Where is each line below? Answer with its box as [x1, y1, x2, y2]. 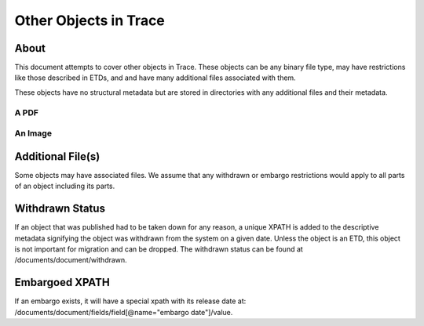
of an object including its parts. [14, 181, 115, 191]
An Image [14, 128, 53, 139]
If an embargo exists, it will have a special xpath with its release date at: [14, 296, 247, 306]
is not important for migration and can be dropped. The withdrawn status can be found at [14, 244, 304, 254]
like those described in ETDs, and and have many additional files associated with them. [14, 73, 296, 82]
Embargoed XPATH [14, 276, 110, 289]
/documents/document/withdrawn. [14, 255, 127, 265]
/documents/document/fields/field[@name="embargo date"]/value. [14, 307, 233, 317]
